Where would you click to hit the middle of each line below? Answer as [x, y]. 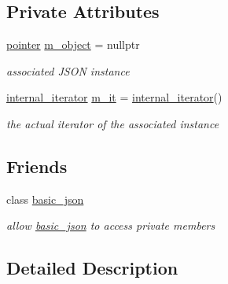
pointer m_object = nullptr [73, 44]
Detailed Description [92, 268]
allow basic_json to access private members [111, 225]
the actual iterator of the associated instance [113, 123]
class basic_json [45, 199]
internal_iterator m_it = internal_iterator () [114, 97]
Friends [37, 166]
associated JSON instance [68, 70]
